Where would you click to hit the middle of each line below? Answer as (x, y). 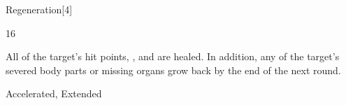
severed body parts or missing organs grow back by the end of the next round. (173, 70)
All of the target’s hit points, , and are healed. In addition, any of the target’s (173, 56)
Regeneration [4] (39, 9)
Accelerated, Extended (54, 93)
